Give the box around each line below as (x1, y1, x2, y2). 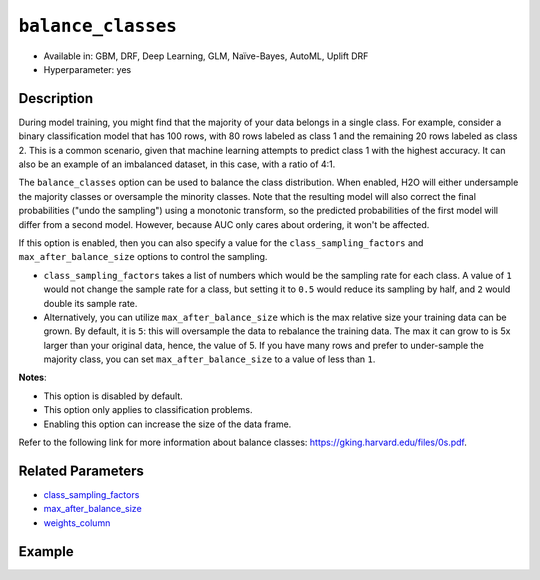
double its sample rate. (43, 297, 138, 309)
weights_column (43, 516, 111, 529)
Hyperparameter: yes (43, 63, 132, 75)
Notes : (18, 371, 47, 384)
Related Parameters (18, 462, 145, 479)
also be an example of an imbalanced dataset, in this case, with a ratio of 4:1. (18, 158, 336, 170)
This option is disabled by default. (43, 390, 184, 402)
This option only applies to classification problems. (43, 404, 253, 416)
